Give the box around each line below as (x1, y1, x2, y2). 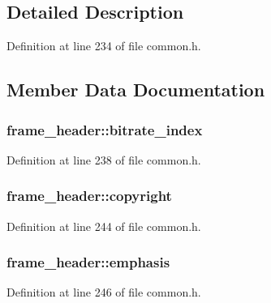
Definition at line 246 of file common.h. (6, 284, 201, 301)
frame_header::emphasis (6, 252, 170, 272)
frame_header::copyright (6, 186, 172, 206)
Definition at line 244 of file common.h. (6, 217, 201, 234)
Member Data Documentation (6, 77, 265, 102)
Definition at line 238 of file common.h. (6, 151, 201, 168)
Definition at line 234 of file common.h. (6, 37, 201, 54)
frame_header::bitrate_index (6, 119, 203, 139)
